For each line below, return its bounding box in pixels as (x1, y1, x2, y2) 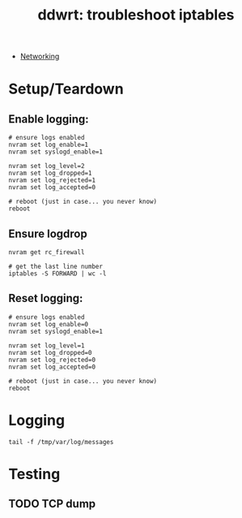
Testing (8, 464, 61, 483)
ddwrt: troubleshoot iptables (37, 6, 235, 24)
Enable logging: (8, 112, 89, 126)
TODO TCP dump (8, 497, 96, 511)
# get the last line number (8, 262, 104, 270)
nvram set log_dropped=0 (8, 348, 92, 356)
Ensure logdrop (8, 227, 87, 240)
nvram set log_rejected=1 (8, 176, 96, 184)
